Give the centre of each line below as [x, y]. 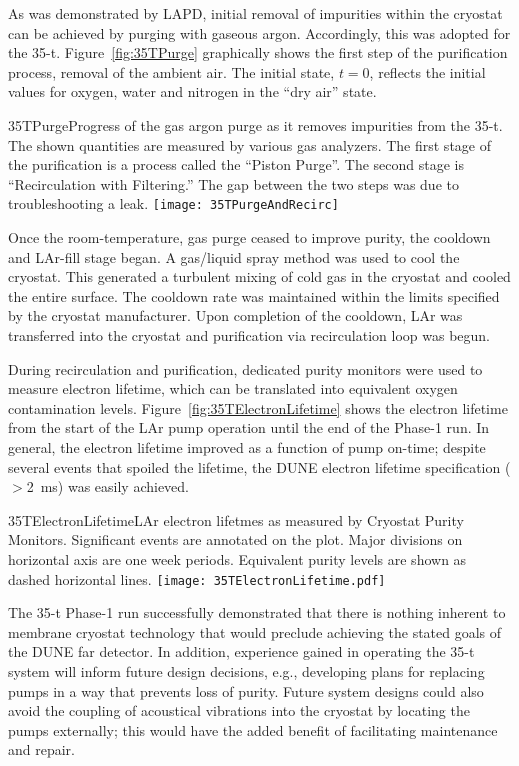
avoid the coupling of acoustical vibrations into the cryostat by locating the [239, 710]
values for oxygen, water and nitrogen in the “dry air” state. [192, 91]
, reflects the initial [427, 71]
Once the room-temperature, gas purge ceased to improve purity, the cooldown [249, 237]
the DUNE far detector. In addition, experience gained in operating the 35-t [241, 651]
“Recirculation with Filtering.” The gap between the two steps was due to [233, 183]
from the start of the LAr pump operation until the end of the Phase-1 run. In [249, 427]
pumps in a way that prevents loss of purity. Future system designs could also [246, 690]
